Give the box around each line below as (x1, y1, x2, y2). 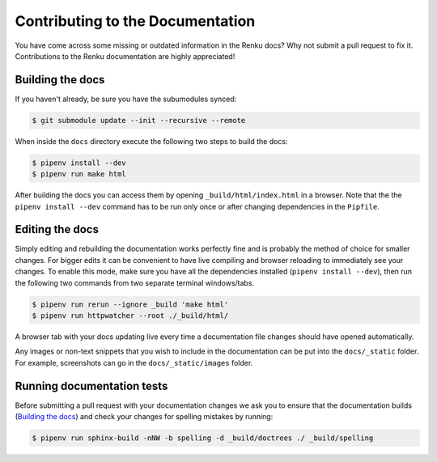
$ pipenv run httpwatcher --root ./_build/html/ (32, 312, 229, 320)
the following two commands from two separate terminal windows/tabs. (15, 278, 255, 287)
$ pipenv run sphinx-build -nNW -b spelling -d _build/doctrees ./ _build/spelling (32, 434, 374, 443)
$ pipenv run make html (32, 170, 127, 179)
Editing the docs (15, 223, 99, 236)
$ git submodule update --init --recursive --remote (32, 116, 246, 125)
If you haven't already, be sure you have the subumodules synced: (15, 94, 237, 104)
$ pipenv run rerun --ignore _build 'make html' (32, 299, 229, 309)
